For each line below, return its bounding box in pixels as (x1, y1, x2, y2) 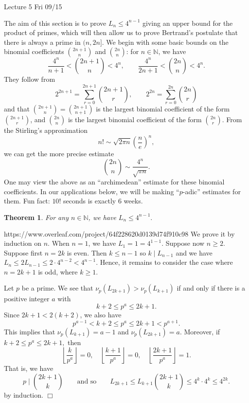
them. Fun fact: (4, 196, 50, 206)
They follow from (4, 74, 55, 84)
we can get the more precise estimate (4, 148, 114, 159)
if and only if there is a (177, 283, 245, 293)
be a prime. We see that (21, 283, 93, 293)
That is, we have (4, 363, 53, 373)
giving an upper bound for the (142, 18, 233, 28)
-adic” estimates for (182, 186, 241, 196)
